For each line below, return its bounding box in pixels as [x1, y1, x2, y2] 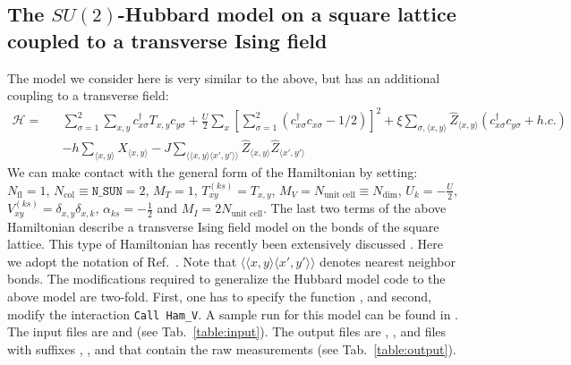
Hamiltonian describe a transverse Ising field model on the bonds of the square [7, 216, 439, 235]
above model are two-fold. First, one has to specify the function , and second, [7, 287, 431, 306]
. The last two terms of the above [262, 199, 447, 217]
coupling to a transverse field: [7, 86, 169, 105]
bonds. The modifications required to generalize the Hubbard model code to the [7, 269, 446, 288]
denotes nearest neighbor [320, 251, 456, 270]
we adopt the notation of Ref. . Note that [7, 251, 237, 270]
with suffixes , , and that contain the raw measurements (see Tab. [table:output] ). [7, 339, 456, 358]
